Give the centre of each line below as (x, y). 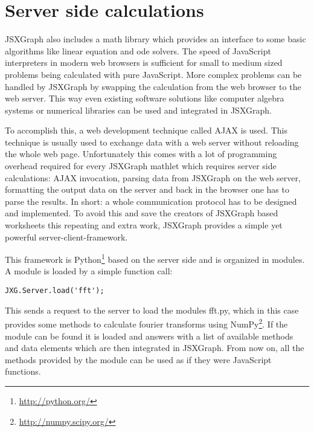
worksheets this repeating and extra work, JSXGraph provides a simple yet (144, 225)
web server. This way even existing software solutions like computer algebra (145, 98)
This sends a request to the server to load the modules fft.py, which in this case (152, 310)
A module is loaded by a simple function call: (89, 271)
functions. (23, 371)
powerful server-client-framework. (66, 237)
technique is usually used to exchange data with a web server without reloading (152, 142)
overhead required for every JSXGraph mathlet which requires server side (141, 166)
